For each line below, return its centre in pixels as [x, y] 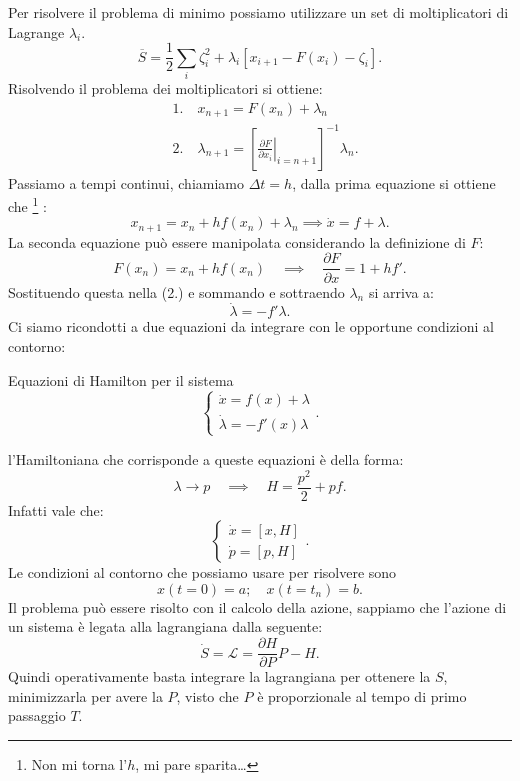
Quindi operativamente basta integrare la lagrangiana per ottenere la [219, 676]
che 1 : [27, 204]
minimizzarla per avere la [85, 695]
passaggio [37, 715]
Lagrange [36, 31]
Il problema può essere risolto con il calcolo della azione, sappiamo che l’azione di [257, 606]
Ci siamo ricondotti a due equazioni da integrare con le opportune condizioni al [251, 326]
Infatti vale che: [56, 509]
